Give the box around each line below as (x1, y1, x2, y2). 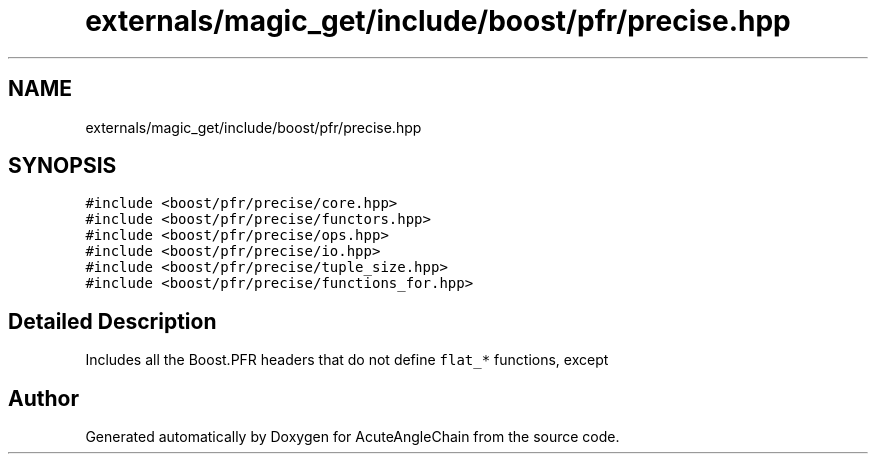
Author (8, 385, 79, 411)
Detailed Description (8, 308, 217, 334)
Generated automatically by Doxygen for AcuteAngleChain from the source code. (85, 428, 620, 446)
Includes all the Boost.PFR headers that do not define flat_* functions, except (85, 351, 609, 369)
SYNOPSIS (8, 153, 117, 179)
